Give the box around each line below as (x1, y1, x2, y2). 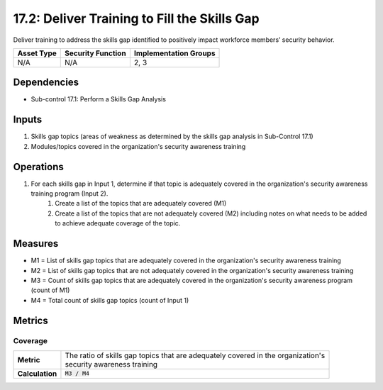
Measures (13, 238, 59, 250)
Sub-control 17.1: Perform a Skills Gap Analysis (30, 95, 167, 104)
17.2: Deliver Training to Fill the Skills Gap (13, 11, 260, 26)
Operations (13, 160, 64, 173)
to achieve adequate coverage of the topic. (55, 219, 181, 228)
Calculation (17, 369, 57, 379)
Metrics (13, 314, 49, 326)
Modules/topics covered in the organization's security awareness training (30, 142, 246, 150)
